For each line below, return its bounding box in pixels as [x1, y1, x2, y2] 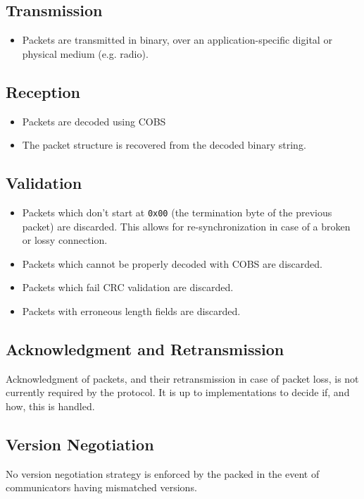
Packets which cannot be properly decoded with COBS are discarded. [22, 256, 322, 271]
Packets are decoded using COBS [22, 113, 166, 128]
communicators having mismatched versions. [6, 480, 197, 495]
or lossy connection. [22, 233, 108, 247]
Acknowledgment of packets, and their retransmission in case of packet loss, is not [6, 371, 359, 386]
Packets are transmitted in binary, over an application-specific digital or [22, 32, 332, 47]
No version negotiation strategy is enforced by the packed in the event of [6, 466, 320, 481]
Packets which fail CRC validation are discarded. [22, 280, 234, 295]
